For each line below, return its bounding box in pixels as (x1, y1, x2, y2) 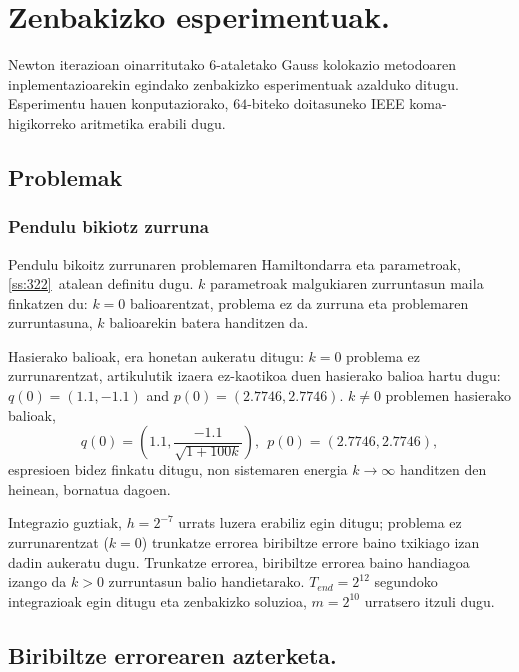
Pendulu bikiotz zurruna (8, 214, 209, 239)
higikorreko (8, 112, 76, 133)
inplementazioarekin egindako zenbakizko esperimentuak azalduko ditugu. (8, 73, 459, 94)
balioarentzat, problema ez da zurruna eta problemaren (130, 292, 469, 313)
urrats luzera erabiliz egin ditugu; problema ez (178, 512, 462, 533)
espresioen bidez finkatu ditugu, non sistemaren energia (8, 459, 348, 480)
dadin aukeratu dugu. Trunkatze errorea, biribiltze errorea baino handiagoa (8, 551, 470, 572)
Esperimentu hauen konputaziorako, (8, 93, 229, 114)
